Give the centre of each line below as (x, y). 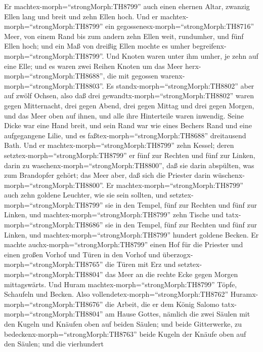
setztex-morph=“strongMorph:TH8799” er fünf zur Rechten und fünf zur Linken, (130, 155)
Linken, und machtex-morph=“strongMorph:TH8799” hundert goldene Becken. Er (131, 234)
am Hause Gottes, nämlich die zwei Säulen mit (178, 314)
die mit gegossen (133, 76)
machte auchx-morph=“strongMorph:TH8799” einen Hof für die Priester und (124, 244)
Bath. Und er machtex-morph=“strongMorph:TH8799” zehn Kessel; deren (119, 145)
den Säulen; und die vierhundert (54, 344)
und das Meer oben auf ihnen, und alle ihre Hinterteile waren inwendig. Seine (124, 115)
